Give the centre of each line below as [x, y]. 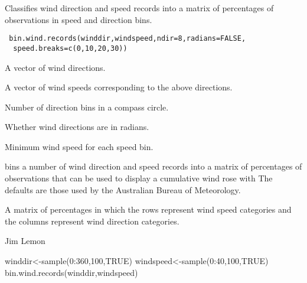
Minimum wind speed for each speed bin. [79, 146]
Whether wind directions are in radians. [77, 127]
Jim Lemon [25, 241]
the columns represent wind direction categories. [92, 221]
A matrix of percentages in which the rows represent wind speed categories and [148, 209]
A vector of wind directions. [55, 67]
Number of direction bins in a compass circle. [87, 107]
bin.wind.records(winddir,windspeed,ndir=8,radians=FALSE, [128, 39]
